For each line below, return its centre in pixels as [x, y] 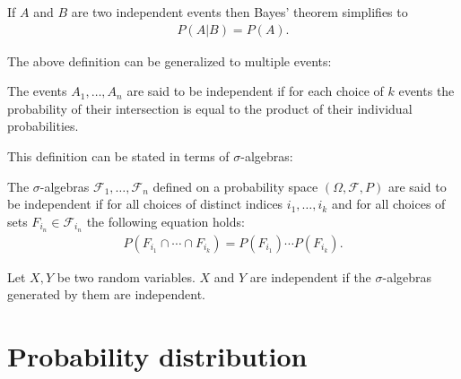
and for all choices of [388, 204]
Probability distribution [157, 356]
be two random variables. [126, 276]
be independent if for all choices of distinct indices [145, 204]
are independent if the [310, 276]
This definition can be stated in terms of [118, 156]
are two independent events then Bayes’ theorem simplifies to [239, 12]
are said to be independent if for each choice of [255, 91]
